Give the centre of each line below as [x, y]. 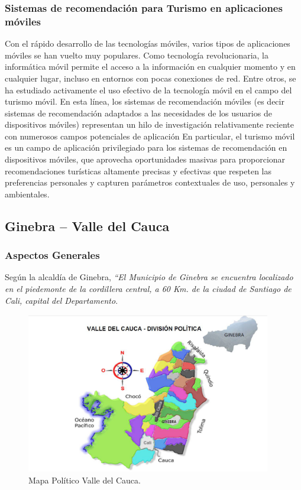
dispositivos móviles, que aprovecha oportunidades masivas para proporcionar [145, 159]
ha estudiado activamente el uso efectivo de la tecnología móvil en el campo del [148, 90]
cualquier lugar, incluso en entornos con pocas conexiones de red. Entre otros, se [150, 78]
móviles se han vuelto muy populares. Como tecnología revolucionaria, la [137, 55]
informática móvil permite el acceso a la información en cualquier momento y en [150, 66]
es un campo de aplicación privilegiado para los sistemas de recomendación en [146, 147]
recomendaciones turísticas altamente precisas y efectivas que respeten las [138, 171]
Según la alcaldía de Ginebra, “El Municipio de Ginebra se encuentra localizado [149, 277]
